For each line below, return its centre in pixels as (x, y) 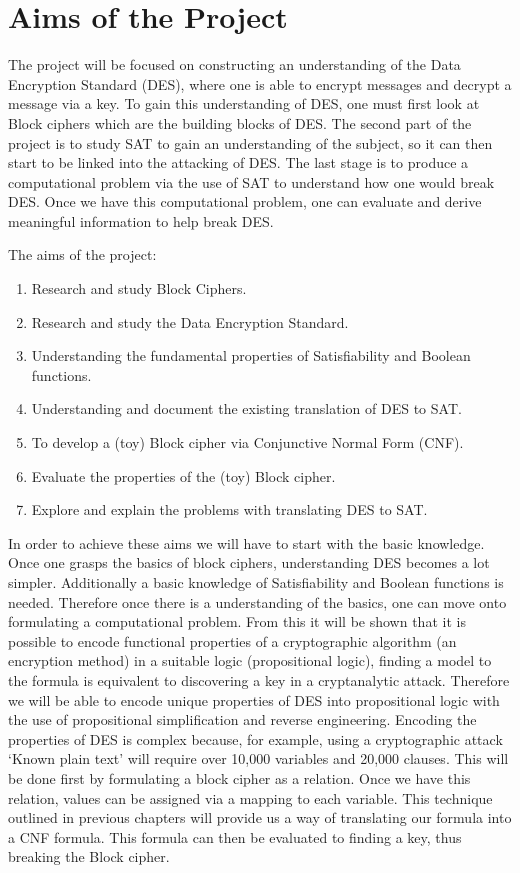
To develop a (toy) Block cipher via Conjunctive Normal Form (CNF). (247, 442)
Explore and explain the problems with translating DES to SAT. (229, 509)
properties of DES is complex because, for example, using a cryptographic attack (255, 738)
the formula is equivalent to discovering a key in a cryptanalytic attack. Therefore (259, 679)
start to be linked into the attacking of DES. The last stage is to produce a (238, 162)
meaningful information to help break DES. (141, 220)
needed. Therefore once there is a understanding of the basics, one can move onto (257, 601)
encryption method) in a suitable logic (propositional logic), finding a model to (250, 660)
